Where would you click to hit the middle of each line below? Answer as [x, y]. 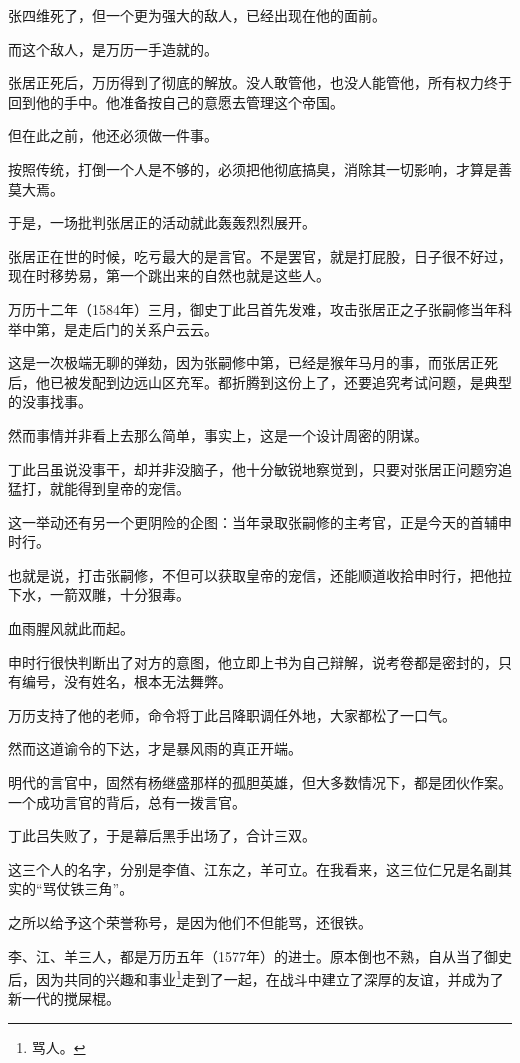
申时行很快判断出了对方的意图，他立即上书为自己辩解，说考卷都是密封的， [253, 661]
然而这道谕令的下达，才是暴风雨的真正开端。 [155, 748]
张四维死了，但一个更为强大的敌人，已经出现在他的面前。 [197, 15]
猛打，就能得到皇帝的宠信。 [99, 488]
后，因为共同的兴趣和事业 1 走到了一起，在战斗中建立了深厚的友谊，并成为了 [256, 977]
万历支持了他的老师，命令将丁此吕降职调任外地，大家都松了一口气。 [232, 714]
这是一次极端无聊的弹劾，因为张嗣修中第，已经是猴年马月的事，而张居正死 [253, 362]
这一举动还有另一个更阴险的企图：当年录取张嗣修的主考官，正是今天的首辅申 [260, 521]
